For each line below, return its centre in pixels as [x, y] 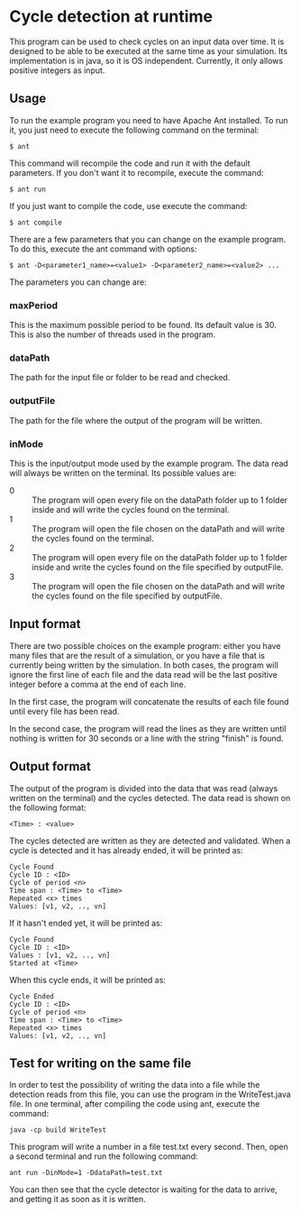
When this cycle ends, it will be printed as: [88, 980]
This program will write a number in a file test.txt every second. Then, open [149, 1147]
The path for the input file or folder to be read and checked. [120, 378]
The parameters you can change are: [78, 282]
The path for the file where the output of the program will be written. [136, 420]
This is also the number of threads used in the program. [113, 334]
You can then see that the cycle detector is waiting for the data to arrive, [143, 1190]
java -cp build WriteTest [58, 1130]
